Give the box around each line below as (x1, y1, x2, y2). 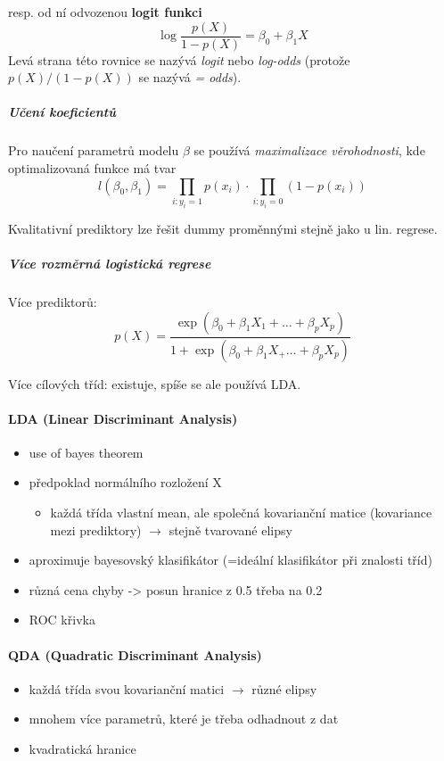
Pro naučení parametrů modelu (8, 141, 179, 160)
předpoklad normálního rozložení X (29, 473, 222, 492)
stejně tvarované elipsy (169, 520, 292, 539)
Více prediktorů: (8, 293, 97, 311)
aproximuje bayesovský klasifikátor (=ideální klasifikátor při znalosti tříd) (29, 550, 432, 569)
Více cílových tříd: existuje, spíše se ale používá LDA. (8, 374, 301, 393)
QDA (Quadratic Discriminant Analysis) (8, 645, 262, 664)
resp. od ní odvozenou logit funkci (8, 3, 202, 21)
